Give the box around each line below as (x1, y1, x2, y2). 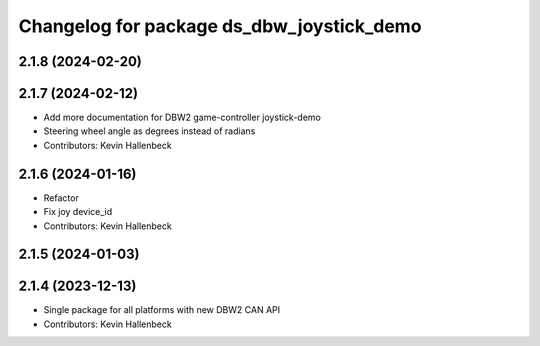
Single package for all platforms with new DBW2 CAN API (43, 304, 280, 316)
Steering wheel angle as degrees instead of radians (43, 125, 256, 137)
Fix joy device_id (43, 206, 113, 218)
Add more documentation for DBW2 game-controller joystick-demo (43, 111, 322, 124)
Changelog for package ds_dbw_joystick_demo (18, 15, 422, 37)
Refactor (43, 191, 79, 204)
